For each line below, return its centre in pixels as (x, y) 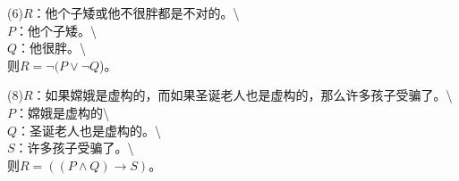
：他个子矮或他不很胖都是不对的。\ (136, 12)
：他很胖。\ (52, 48)
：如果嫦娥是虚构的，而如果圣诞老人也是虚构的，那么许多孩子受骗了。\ (242, 95)
